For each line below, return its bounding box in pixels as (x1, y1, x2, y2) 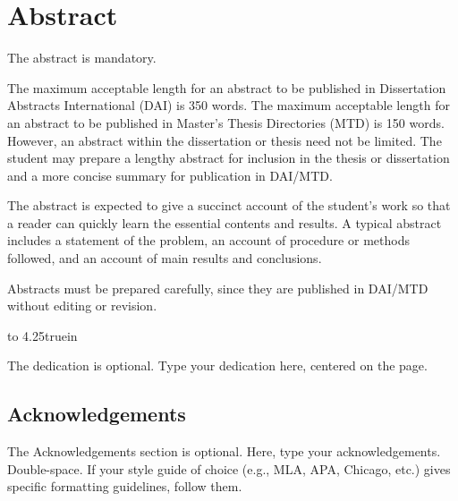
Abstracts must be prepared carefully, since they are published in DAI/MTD (7, 278, 428, 297)
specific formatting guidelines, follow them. (7, 477, 242, 496)
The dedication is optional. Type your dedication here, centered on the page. (7, 356, 428, 375)
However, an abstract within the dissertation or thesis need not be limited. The (7, 131, 442, 149)
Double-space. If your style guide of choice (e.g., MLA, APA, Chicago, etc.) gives (7, 459, 451, 478)
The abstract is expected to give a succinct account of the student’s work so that (7, 196, 451, 215)
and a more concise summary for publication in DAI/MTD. (7, 166, 333, 184)
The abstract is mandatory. (7, 48, 157, 67)
